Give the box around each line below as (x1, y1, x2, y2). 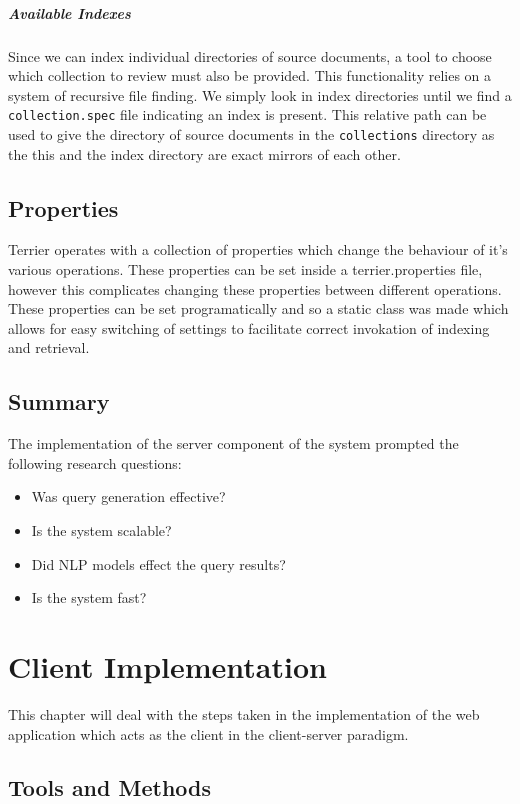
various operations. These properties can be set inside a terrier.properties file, (8, 259, 483, 280)
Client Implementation (8, 645, 327, 686)
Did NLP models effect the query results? (31, 553, 286, 574)
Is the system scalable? (31, 520, 172, 540)
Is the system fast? (31, 587, 147, 608)
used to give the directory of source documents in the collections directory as (8, 124, 495, 144)
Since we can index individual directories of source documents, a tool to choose (8, 45, 492, 66)
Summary (8, 386, 110, 417)
